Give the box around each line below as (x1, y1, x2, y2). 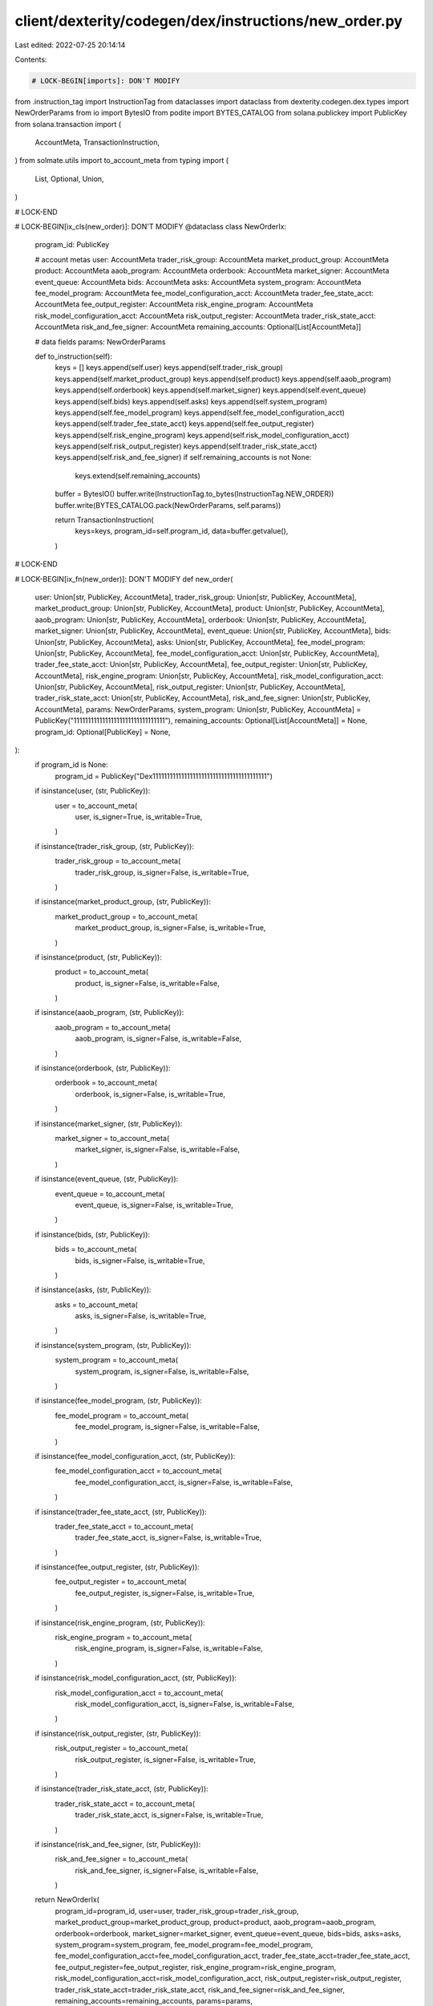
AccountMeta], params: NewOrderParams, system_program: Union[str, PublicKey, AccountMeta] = (34, 705, 362, 714)
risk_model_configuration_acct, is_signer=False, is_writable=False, (75, 1699, 294, 1708)
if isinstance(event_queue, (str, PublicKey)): (34, 1174, 179, 1184)
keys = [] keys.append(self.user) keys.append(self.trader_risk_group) (55, 363, 284, 372)
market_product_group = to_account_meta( (55, 912, 198, 921)
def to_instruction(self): (34, 351, 112, 361)
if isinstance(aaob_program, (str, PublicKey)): (34, 1008, 184, 1017)
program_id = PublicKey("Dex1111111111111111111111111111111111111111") (55, 771, 273, 781)
